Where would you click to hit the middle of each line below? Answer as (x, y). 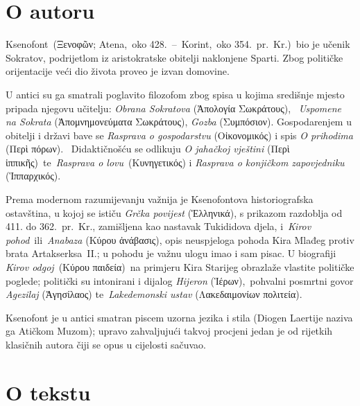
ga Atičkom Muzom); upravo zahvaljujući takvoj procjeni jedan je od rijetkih (169, 331)
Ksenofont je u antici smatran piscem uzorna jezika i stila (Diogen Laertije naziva (179, 317)
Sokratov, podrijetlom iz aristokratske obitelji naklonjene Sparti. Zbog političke (174, 57)
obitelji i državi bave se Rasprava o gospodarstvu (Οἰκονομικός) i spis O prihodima (179, 135)
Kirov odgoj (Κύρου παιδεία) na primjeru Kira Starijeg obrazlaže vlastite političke (180, 267)
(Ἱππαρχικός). (33, 176)
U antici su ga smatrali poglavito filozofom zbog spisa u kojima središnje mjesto (175, 94)
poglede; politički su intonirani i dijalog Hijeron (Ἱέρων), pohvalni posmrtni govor (180, 280)
